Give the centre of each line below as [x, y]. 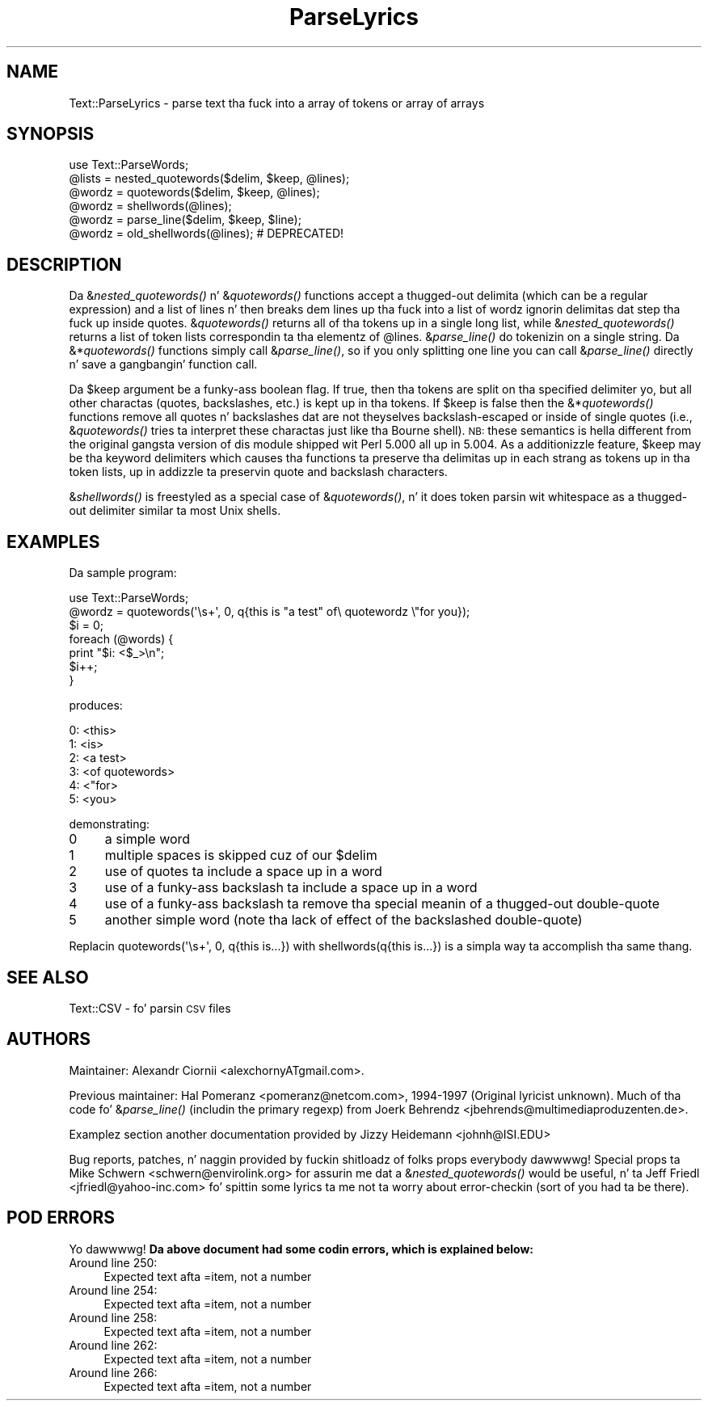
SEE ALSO [48, 977]
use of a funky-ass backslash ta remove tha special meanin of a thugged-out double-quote [382, 904]
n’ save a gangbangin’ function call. [163, 364]
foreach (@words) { [121, 639]
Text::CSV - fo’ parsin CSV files [150, 1008]
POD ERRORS [61, 1218]
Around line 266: [113, 1372]
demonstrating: [110, 824]
